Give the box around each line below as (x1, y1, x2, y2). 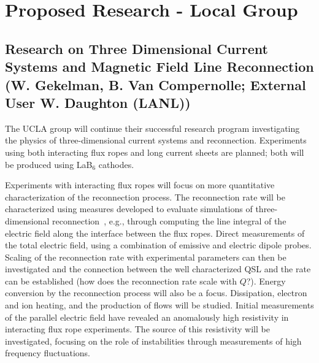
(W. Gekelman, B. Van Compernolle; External (5, 75, 306, 94)
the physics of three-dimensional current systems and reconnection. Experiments (5, 134, 307, 147)
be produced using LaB (5, 158, 93, 170)
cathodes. (98, 158, 134, 170)
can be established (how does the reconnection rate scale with (5, 274, 237, 287)
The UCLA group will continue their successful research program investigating (5, 121, 300, 134)
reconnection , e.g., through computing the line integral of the (52, 214, 286, 227)
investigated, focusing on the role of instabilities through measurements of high (5, 334, 302, 347)
